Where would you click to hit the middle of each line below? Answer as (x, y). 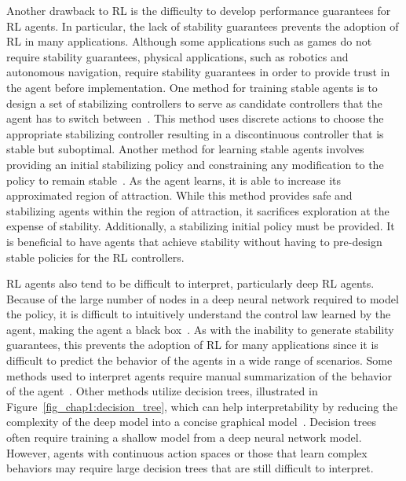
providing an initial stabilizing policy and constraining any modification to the (195, 164)
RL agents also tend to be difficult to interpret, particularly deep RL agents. (190, 283)
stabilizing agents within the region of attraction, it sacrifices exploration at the (198, 210)
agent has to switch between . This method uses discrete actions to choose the (195, 118)
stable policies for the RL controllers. (95, 257)
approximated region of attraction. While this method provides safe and (179, 195)
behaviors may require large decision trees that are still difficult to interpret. (190, 468)
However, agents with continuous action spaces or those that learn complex (187, 452)
